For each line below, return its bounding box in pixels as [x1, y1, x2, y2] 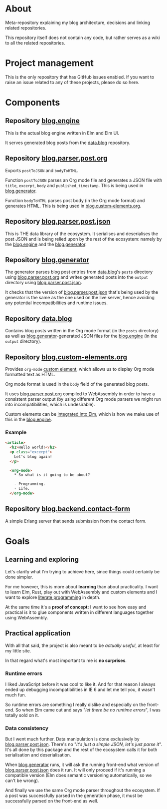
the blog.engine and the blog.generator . [5, 241, 87, 247]
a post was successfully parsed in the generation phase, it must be [5, 792, 143, 798]
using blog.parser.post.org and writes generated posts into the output [5, 274, 149, 280]
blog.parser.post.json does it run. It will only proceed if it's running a [5, 767, 146, 773]
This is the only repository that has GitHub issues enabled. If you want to [5, 74, 155, 80]
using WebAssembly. [5, 614, 48, 620]
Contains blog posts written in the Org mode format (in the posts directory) [5, 328, 159, 334]
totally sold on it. [5, 712, 39, 718]
